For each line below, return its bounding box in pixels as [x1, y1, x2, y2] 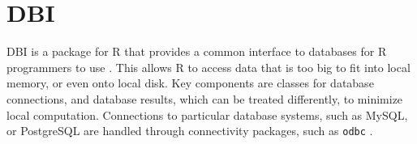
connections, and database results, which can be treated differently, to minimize [6, 90, 403, 107]
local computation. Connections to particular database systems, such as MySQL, [6, 106, 408, 123]
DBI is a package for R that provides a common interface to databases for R [6, 43, 387, 60]
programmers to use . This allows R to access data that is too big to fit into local [6, 58, 411, 75]
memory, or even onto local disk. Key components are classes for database [6, 74, 374, 91]
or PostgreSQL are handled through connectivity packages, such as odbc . [6, 122, 373, 139]
